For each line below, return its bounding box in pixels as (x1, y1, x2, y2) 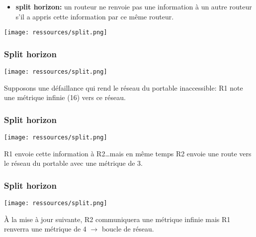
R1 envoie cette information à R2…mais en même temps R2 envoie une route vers (4, 148, 252, 158)
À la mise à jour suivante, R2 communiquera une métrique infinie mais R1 (4, 214, 231, 224)
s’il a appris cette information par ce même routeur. (15, 11, 174, 21)
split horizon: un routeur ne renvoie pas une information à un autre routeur (15, 1, 252, 11)
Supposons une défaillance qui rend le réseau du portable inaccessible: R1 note (4, 82, 243, 93)
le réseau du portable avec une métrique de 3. (4, 158, 143, 168)
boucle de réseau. (101, 224, 154, 234)
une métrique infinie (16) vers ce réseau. (4, 92, 126, 103)
